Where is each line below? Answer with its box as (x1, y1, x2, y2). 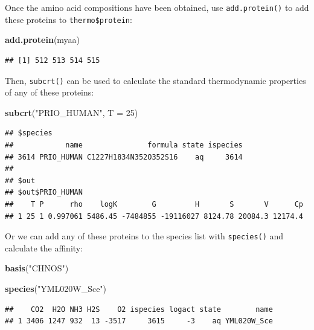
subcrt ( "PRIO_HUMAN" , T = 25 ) (5, 106, 138, 118)
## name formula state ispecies (5, 140, 243, 149)
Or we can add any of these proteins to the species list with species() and (5, 230, 284, 242)
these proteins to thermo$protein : (5, 13, 132, 25)
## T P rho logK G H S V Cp (5, 199, 303, 209)
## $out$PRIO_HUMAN (5, 188, 83, 197)
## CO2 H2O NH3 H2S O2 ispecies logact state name (5, 305, 273, 314)
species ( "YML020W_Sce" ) (5, 282, 107, 294)
